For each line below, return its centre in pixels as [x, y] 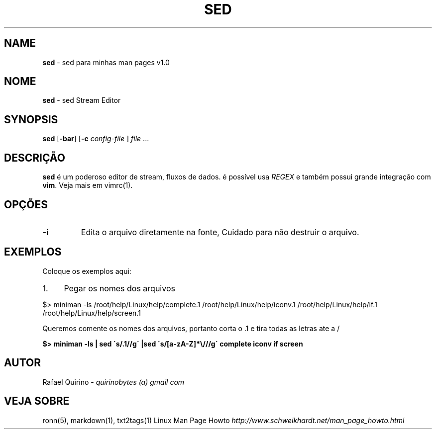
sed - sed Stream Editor [82, 100]
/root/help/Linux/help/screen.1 [92, 313]
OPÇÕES [26, 204]
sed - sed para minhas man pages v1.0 [106, 62]
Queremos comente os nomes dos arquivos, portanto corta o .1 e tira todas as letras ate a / [191, 328]
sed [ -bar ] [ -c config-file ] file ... [96, 139]
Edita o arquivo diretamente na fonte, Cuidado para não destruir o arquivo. [220, 232]
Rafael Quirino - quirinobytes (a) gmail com [113, 382]
